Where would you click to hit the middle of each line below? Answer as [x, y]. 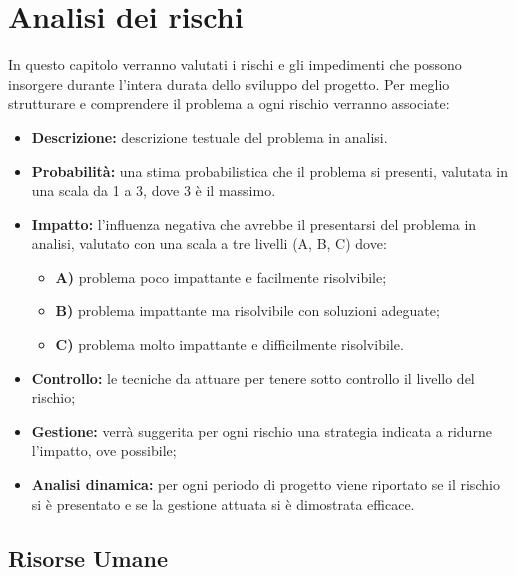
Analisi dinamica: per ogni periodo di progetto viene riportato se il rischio [265, 484]
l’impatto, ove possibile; [104, 450]
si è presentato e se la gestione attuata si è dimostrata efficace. [223, 503]
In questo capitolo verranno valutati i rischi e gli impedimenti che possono [235, 64]
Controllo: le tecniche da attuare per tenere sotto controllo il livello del [253, 377]
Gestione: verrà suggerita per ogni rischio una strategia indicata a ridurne [261, 430]
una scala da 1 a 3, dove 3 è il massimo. [153, 190]
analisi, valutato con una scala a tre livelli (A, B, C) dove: [209, 243]
